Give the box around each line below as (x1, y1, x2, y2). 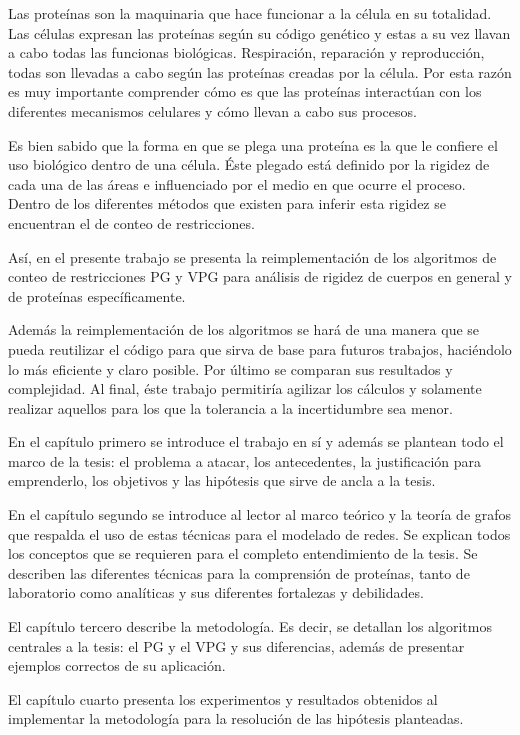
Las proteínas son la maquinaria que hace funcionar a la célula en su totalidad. (8, 3, 492, 23)
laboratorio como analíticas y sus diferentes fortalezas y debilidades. (8, 582, 424, 603)
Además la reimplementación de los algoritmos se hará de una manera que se (8, 319, 480, 340)
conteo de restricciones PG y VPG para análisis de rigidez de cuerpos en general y (8, 266, 512, 287)
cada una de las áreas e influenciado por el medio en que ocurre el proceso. (8, 173, 466, 194)
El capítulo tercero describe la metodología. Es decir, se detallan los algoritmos (8, 616, 492, 637)
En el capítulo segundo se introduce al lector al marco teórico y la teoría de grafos (8, 504, 512, 525)
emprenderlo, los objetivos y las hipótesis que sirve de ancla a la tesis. (8, 470, 436, 491)
